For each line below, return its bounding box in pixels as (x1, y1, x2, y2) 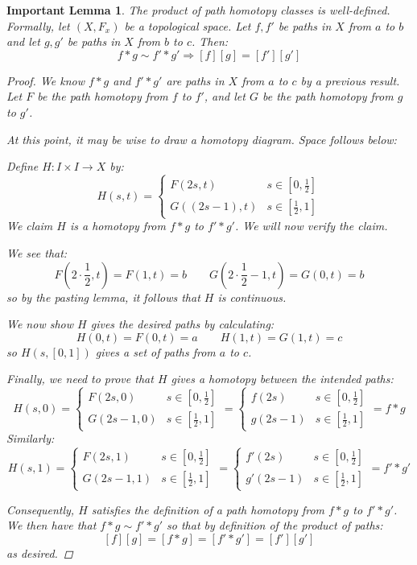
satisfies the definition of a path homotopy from (91, 501, 325, 518)
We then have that (6, 517, 97, 534)
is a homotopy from (69, 217, 166, 234)
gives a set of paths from (95, 343, 216, 360)
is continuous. (217, 288, 287, 305)
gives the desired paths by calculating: (90, 315, 275, 332)
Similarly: (6, 430, 55, 447)
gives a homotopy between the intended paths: (171, 370, 394, 387)
